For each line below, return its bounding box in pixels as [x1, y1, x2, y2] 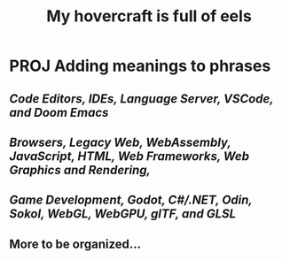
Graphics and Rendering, [9, 162, 152, 178]
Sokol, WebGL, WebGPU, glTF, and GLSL [9, 206, 237, 222]
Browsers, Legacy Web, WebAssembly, [9, 134, 231, 149]
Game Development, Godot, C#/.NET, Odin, [9, 193, 253, 208]
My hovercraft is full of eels [45, 6, 253, 27]
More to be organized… [9, 236, 142, 251]
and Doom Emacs [9, 104, 109, 120]
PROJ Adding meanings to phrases [9, 56, 271, 76]
